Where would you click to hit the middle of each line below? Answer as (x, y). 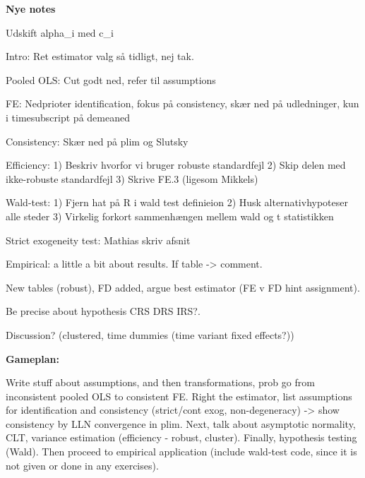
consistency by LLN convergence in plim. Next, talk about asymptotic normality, (181, 423)
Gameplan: (32, 358)
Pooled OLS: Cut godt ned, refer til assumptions (111, 79)
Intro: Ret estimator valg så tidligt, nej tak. (100, 56)
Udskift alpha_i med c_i (60, 32)
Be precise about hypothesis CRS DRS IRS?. (103, 311)
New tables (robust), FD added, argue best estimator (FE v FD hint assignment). (183, 287)
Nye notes (31, 8)
